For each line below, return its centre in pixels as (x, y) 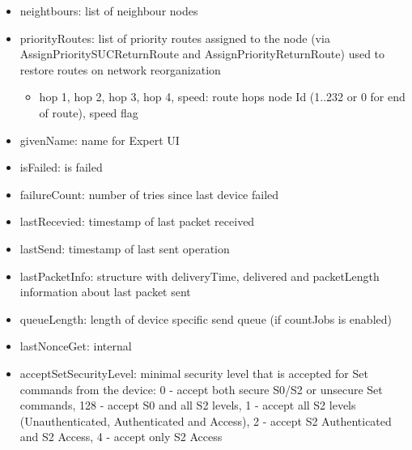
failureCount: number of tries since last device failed (149, 194)
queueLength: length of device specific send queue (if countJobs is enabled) (206, 318)
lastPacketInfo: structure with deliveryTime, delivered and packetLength (200, 276)
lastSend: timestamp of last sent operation (125, 248)
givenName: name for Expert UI (100, 140)
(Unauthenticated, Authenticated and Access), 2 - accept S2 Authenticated (206, 420)
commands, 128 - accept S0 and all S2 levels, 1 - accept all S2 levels (188, 405)
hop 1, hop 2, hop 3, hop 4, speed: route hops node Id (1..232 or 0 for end (222, 97)
